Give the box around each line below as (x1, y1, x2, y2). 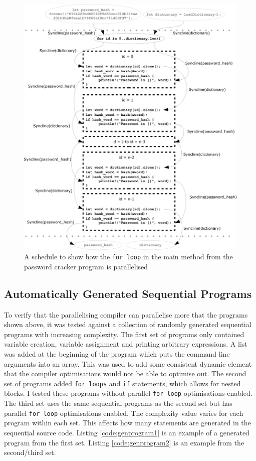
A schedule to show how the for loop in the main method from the (24, 251, 233, 262)
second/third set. (4, 447, 56, 457)
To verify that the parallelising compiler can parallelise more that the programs (4, 309, 248, 320)
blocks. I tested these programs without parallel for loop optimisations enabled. (4, 388, 252, 398)
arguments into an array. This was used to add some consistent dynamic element (4, 358, 252, 369)
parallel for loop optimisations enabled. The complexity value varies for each (4, 407, 243, 418)
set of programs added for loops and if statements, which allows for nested (4, 378, 241, 388)
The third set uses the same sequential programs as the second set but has (4, 398, 232, 408)
